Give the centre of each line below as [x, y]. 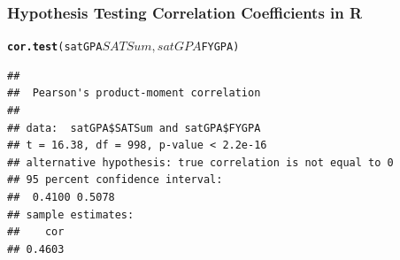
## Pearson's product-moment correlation [134, 93]
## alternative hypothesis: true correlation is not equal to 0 [200, 162]
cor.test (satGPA [55, 47]
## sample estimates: [71, 214]
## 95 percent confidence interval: [115, 180]
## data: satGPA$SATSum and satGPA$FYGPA [134, 128]
